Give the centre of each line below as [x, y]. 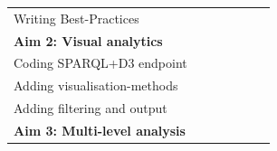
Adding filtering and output [91, 108]
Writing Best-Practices [76, 18]
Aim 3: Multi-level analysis [100, 130]
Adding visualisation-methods [96, 85]
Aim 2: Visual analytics [88, 40]
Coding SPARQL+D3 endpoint [100, 63]
